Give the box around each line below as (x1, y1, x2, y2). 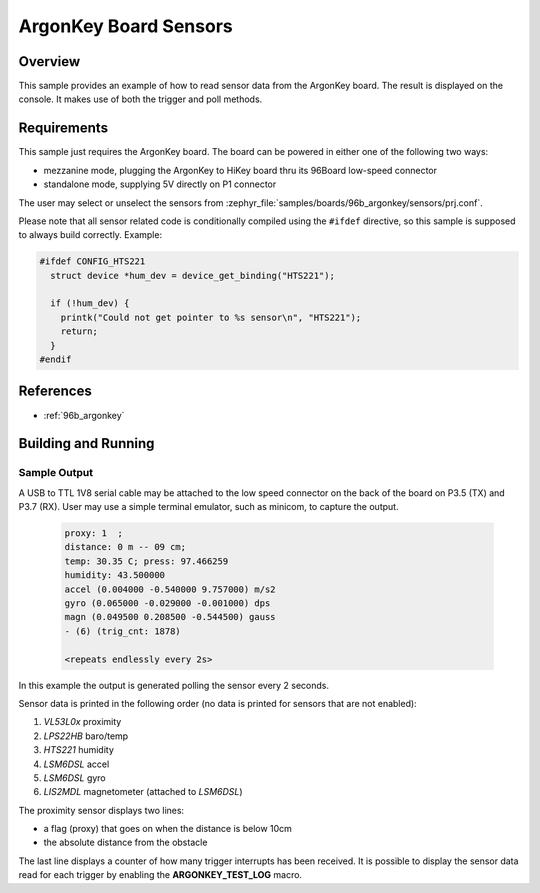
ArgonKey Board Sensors (18, 15, 234, 37)
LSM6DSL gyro (43, 771, 107, 784)
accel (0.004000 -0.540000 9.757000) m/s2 (64, 583, 276, 595)
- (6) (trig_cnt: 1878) (64, 625, 182, 637)
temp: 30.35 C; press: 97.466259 (64, 555, 229, 567)
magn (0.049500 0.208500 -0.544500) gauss (64, 611, 276, 623)
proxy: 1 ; (64, 528, 124, 539)
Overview (18, 53, 81, 70)
